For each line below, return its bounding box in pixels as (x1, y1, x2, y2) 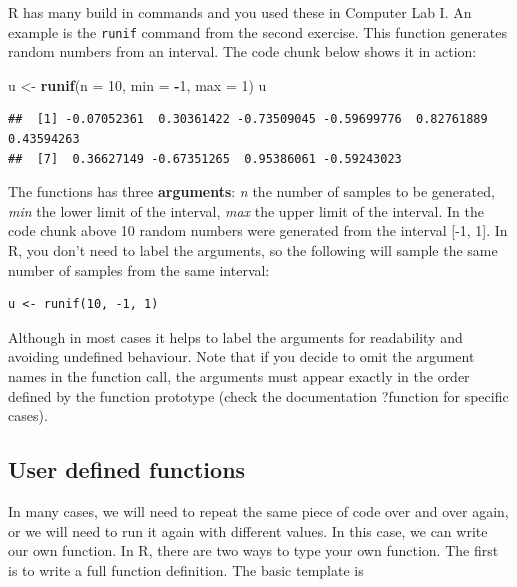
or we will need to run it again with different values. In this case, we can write (8, 520, 488, 541)
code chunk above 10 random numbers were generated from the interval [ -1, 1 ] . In (8, 220, 508, 241)
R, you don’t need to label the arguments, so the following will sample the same (8, 240, 498, 260)
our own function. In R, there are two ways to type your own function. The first (8, 540, 499, 561)
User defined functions (8, 454, 246, 485)
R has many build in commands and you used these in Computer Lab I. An (8, 2, 472, 22)
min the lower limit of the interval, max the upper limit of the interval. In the (8, 200, 484, 221)
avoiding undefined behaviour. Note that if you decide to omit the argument (8, 346, 475, 367)
